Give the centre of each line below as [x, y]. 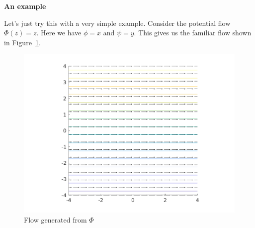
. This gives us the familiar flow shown [193, 33]
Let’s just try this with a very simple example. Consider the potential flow [117, 23]
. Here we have [59, 33]
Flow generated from [55, 219]
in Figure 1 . [22, 42]
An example [25, 6]
